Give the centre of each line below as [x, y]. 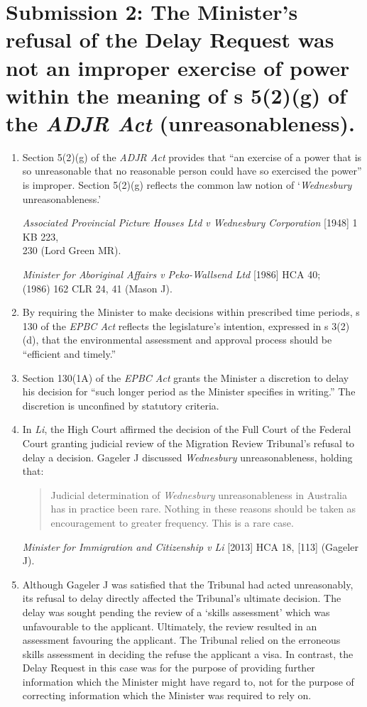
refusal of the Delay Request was [170, 39]
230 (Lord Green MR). [72, 250]
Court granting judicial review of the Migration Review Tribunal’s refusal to [188, 443]
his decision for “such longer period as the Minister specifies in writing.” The [189, 391]
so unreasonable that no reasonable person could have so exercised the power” [192, 171]
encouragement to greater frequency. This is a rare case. [172, 522]
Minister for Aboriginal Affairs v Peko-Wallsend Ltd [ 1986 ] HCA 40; [171, 274]
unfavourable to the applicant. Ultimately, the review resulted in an [170, 626]
